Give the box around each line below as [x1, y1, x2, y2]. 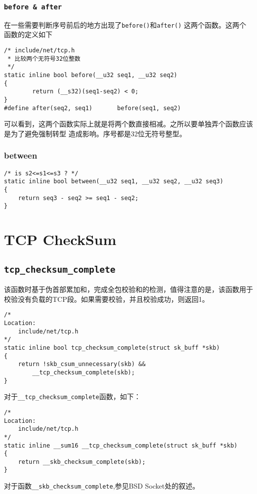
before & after [4, 2, 62, 11]
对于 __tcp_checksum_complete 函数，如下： [4, 391, 141, 402]
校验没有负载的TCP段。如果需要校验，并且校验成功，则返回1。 [4, 293, 209, 304]
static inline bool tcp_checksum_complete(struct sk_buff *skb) [4, 344, 220, 351]
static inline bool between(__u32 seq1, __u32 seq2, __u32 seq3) [4, 178, 223, 185]
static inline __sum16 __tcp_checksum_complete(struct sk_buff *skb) [4, 442, 238, 449]
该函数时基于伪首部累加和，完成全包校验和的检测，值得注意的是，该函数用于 [4, 284, 253, 294]
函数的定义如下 [4, 29, 52, 40]
